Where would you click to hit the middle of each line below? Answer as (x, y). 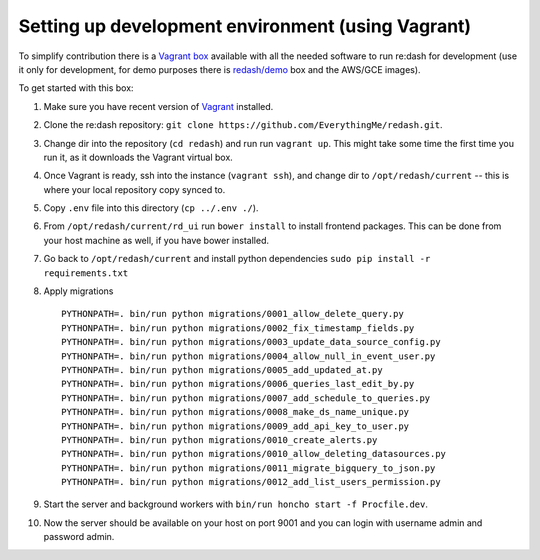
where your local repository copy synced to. (134, 189)
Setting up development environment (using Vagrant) (245, 26)
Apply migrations (78, 291)
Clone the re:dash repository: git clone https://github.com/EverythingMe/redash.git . (243, 125)
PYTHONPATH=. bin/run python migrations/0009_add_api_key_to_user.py (235, 426)
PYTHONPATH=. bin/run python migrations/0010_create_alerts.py (219, 439)
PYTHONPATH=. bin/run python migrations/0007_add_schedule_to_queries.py (246, 398)
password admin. (79, 537)
